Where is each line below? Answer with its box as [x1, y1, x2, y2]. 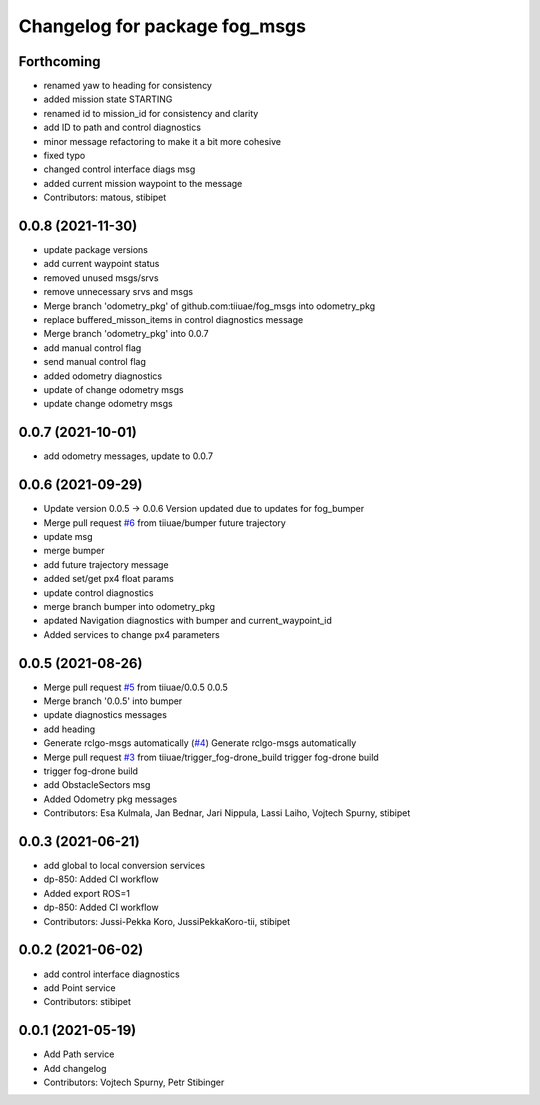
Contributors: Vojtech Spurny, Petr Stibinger [43, 1076, 225, 1088]
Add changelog [43, 1062, 107, 1074]
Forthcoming [18, 53, 101, 70]
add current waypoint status [43, 258, 160, 270]
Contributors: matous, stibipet [43, 191, 167, 204]
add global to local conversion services [43, 860, 205, 872]
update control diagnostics [43, 586, 154, 599]
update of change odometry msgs [43, 384, 184, 395]
